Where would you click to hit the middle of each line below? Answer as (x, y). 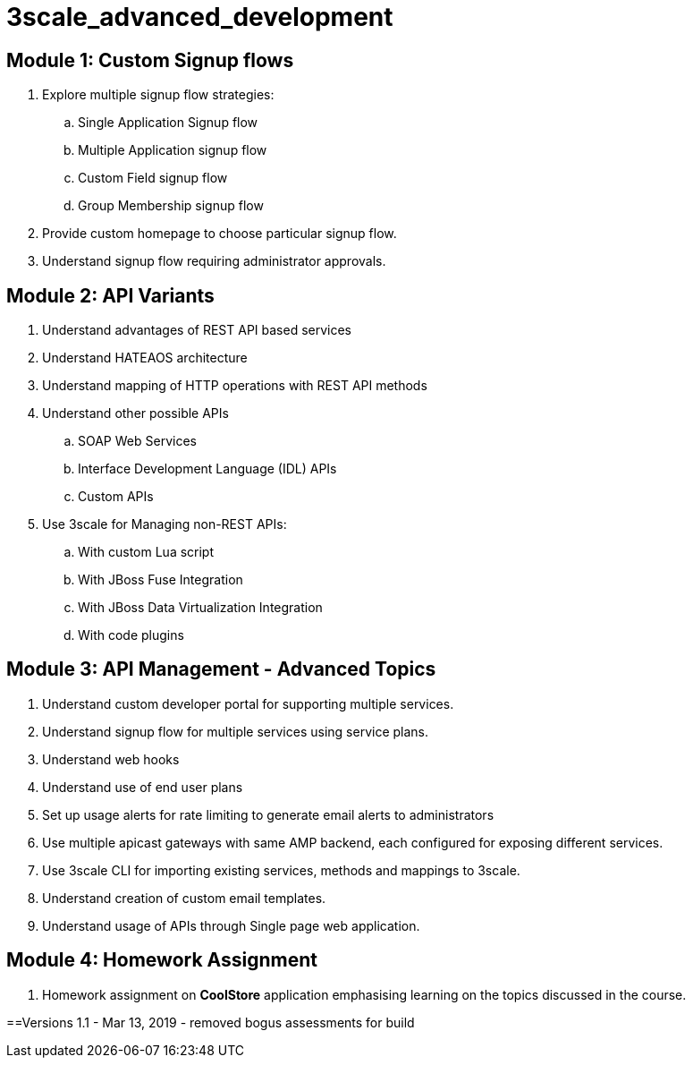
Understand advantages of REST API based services (197, 330)
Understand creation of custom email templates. (184, 898)
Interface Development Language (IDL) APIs (207, 469)
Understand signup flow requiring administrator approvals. (214, 261)
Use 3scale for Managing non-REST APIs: (165, 524)
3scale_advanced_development (200, 17)
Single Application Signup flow (168, 123)
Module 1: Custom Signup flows (150, 60)
